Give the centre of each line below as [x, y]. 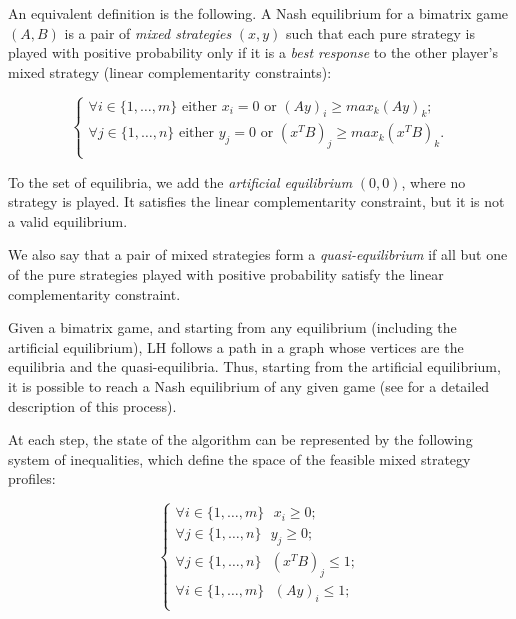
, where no [433, 181]
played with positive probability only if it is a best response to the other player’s [253, 52]
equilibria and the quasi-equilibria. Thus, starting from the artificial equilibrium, [254, 366]
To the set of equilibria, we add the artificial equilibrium [180, 181]
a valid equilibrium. [68, 220]
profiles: [32, 478]
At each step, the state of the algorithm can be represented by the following [240, 439]
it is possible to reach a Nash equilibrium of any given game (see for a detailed [249, 385]
